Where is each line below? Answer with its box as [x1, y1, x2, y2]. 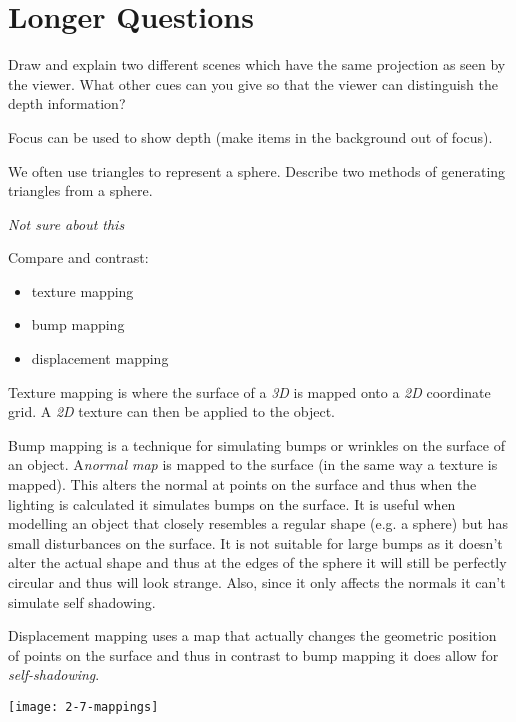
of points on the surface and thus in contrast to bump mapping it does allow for [8, 644, 499, 665]
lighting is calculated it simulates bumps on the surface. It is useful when [8, 493, 456, 514]
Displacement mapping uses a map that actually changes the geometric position [8, 625, 497, 646]
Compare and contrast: [8, 247, 149, 268]
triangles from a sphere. [8, 180, 153, 201]
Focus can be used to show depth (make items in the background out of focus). [8, 126, 493, 147]
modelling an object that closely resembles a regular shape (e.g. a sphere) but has [8, 513, 508, 534]
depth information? [8, 93, 126, 114]
